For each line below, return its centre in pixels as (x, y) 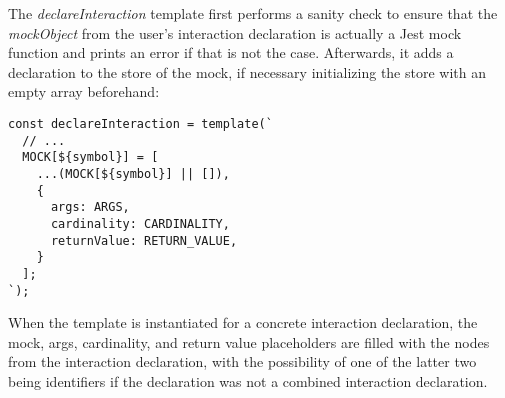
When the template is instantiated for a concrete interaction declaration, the (243, 322)
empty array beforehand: (84, 91)
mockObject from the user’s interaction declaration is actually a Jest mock (235, 32)
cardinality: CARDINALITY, (140, 223)
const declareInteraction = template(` (140, 123)
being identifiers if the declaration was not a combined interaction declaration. (248, 380)
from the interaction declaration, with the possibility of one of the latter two (242, 361)
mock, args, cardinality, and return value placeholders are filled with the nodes (249, 341)
